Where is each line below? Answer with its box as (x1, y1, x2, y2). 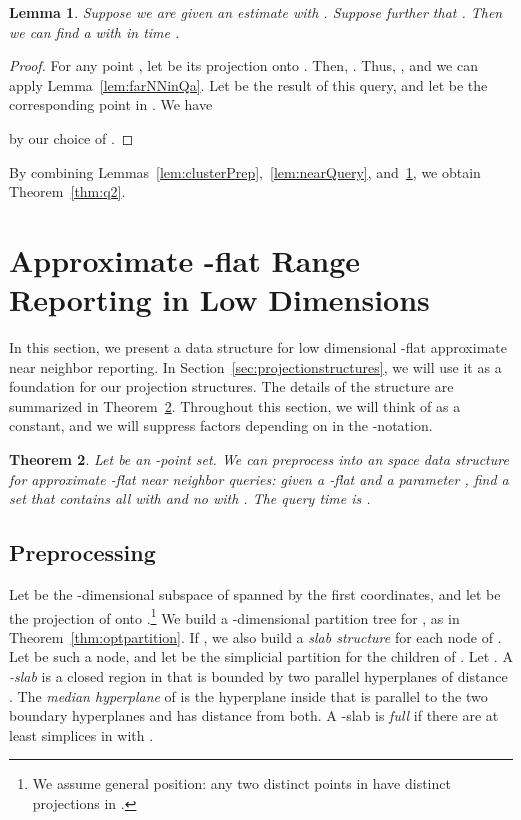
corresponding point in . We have (9, 94, 213, 115)
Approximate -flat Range (9, 239, 361, 280)
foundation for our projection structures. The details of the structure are (9, 376, 454, 397)
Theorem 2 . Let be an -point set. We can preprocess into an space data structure (9, 449, 509, 470)
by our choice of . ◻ (9, 127, 134, 148)
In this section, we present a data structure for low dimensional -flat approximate (9, 337, 507, 358)
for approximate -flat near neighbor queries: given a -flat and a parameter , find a (9, 468, 509, 489)
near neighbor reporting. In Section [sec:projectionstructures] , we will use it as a (9, 356, 502, 377)
